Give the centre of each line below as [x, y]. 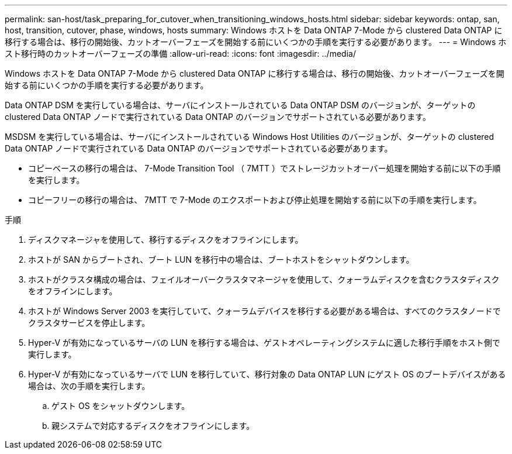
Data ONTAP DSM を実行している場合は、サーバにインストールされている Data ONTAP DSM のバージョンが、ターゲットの [240, 105]
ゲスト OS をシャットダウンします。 [121, 406]
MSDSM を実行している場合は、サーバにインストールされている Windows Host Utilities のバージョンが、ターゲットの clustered [250, 137]
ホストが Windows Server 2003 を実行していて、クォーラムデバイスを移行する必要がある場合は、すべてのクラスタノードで [264, 311]
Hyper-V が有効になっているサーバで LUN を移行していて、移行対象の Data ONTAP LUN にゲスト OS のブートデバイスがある [267, 374]
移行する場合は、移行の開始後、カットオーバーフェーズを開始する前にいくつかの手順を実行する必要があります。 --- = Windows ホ [256, 42]
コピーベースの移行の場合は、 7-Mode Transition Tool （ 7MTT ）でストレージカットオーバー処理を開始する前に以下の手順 [264, 168]
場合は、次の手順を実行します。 [89, 386]
